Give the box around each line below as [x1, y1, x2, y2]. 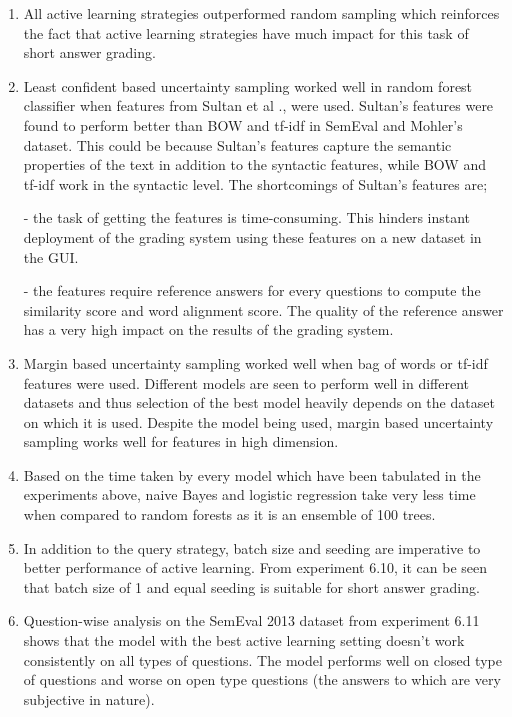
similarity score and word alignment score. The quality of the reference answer [23, 299, 504, 320]
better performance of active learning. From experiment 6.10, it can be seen [23, 557, 488, 578]
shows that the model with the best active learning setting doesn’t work [23, 630, 465, 651]
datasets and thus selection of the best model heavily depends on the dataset [23, 392, 495, 413]
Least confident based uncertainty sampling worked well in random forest [23, 75, 473, 96]
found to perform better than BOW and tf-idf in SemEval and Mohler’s [23, 114, 463, 135]
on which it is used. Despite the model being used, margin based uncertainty [23, 411, 494, 432]
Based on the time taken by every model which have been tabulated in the [23, 464, 481, 485]
